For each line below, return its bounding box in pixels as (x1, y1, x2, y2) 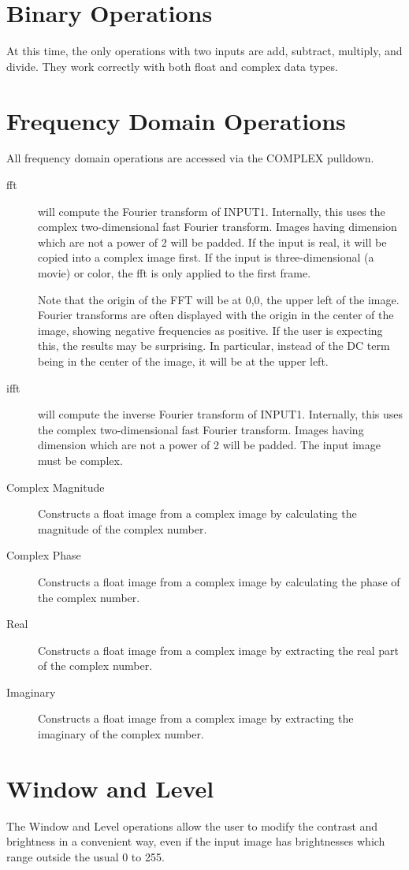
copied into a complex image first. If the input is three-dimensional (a (38, 249, 374, 266)
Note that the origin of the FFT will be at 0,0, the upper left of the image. (38, 291, 400, 307)
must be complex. (38, 452, 123, 468)
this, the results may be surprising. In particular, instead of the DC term (38, 337, 390, 354)
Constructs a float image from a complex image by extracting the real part (38, 641, 400, 658)
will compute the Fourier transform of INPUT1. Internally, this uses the (38, 203, 385, 219)
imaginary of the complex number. (38, 726, 204, 742)
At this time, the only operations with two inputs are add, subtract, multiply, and (6, 43, 403, 59)
